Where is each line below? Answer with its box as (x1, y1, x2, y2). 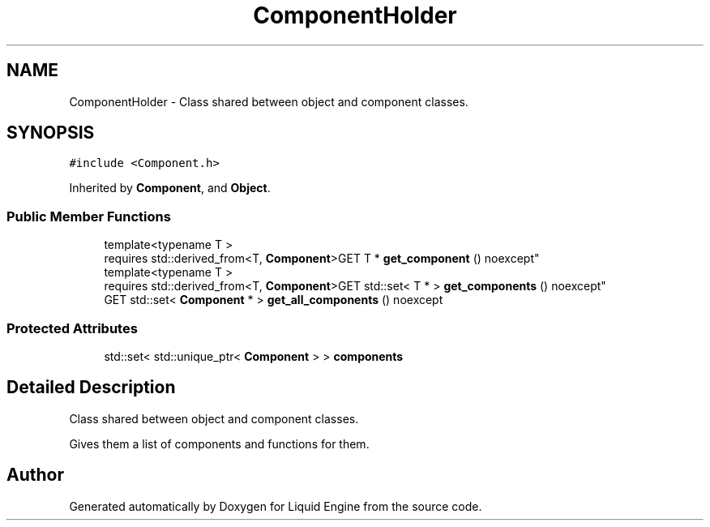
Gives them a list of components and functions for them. (69, 436, 370, 451)
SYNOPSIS (6, 122, 95, 144)
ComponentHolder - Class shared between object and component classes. (69, 94, 468, 109)
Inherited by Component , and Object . (69, 181, 271, 195)
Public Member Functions (6, 208, 171, 225)
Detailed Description (6, 377, 176, 398)
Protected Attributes (6, 319, 138, 336)
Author (6, 465, 64, 486)
